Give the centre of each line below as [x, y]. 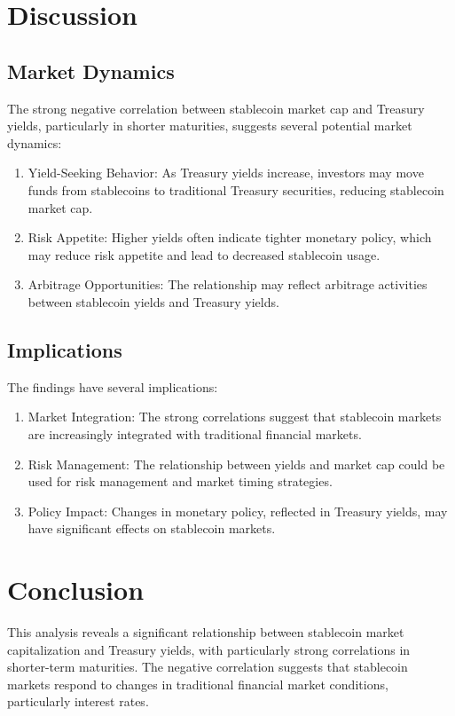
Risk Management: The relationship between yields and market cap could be [236, 464]
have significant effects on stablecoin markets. [152, 528]
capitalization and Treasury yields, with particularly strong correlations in [209, 649]
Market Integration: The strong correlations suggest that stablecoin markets [235, 417]
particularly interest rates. [78, 701]
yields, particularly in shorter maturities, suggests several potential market [210, 126]
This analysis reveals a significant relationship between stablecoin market [206, 632]
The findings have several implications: [113, 386]
